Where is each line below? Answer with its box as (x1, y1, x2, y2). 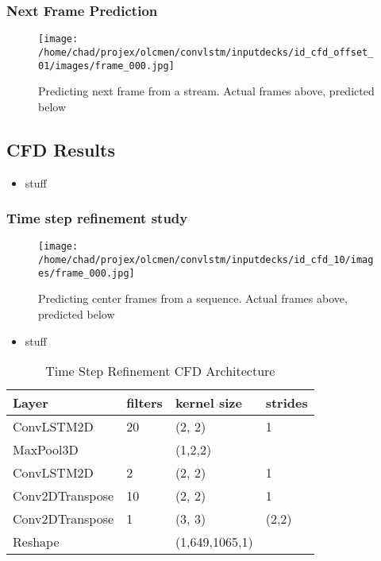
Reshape (13, 532, 60, 551)
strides (265, 393, 308, 412)
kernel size (175, 393, 242, 412)
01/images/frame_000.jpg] (38, 60, 175, 72)
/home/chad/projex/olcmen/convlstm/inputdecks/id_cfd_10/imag (38, 254, 374, 266)
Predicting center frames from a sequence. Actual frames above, (38, 290, 348, 307)
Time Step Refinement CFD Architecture (45, 362, 275, 381)
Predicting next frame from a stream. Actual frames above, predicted (38, 83, 375, 99)
